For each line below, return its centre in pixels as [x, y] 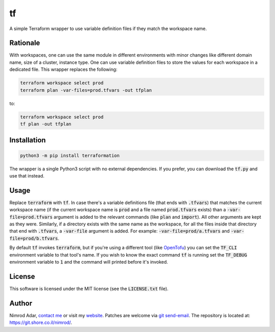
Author [21, 303]
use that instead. [27, 175]
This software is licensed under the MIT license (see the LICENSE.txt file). [89, 289]
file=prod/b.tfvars [34, 238]
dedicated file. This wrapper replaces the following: [63, 69]
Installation [28, 140]
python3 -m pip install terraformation [70, 155]
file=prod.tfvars [31, 217]
